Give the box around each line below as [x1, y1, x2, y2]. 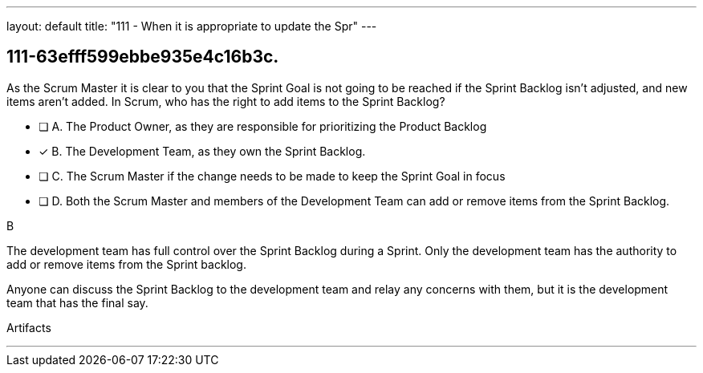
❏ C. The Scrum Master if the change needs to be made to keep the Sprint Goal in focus [39, 168, 506, 183]
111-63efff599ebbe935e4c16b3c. [6, 47, 279, 67]
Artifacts [6, 320, 51, 334]
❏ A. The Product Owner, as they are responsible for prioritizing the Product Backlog [39, 119, 487, 133]
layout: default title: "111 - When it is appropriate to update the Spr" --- [6, 19, 377, 33]
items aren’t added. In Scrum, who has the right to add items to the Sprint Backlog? [6, 94, 445, 108]
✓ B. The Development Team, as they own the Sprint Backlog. [39, 144, 366, 158]
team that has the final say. [6, 295, 148, 310]
